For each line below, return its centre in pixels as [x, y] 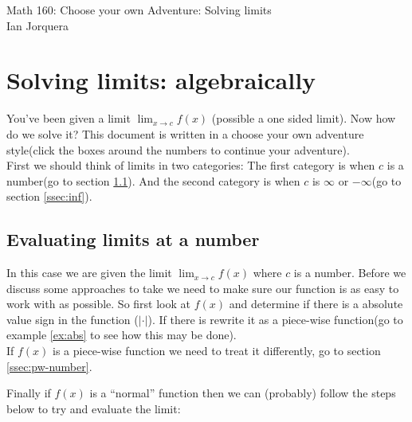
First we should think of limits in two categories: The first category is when [191, 165]
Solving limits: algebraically [161, 80]
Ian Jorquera [38, 25]
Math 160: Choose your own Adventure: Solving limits [139, 10]
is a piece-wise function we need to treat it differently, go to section [217, 351]
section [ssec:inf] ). [49, 196]
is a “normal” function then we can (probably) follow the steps [243, 393]
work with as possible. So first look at [98, 304]
